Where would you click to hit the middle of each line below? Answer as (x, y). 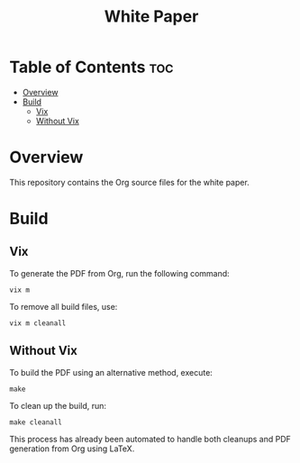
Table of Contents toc (91, 67)
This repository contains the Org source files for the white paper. (129, 182)
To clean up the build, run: (58, 405)
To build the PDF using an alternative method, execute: (111, 372)
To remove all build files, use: (64, 306)
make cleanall (36, 422)
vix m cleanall (38, 323)
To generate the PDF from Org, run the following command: (119, 273)
